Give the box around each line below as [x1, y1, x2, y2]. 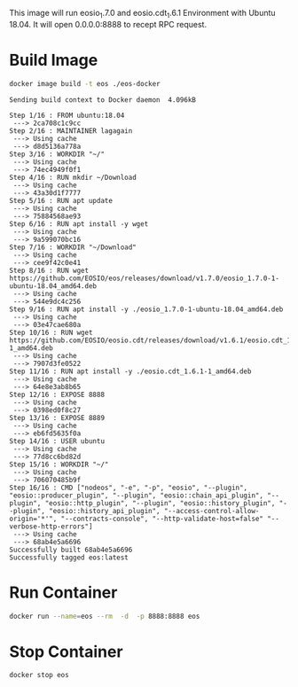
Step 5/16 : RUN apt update [9, 196, 114, 205]
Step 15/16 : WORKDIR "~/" [9, 460, 109, 469]
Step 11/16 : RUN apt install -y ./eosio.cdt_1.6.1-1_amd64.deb [9, 367, 252, 376]
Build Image [9, 50, 98, 70]
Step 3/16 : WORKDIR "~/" [9, 150, 105, 159]
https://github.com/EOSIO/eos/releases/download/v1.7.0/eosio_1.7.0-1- [9, 274, 279, 283]
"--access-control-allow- [163, 506, 260, 515]
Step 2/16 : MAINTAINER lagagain [9, 126, 133, 136]
